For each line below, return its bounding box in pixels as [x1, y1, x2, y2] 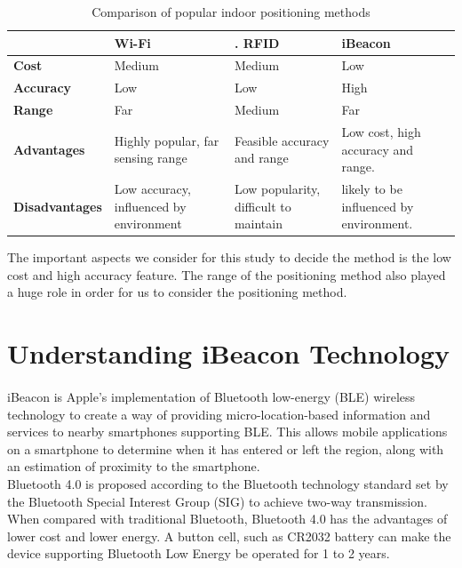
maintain [234, 214, 283, 233]
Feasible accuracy [234, 131, 330, 149]
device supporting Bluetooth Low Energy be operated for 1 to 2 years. [7, 544, 390, 563]
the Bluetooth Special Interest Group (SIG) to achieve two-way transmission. [7, 492, 427, 510]
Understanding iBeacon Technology [7, 335, 450, 372]
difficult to [234, 196, 291, 215]
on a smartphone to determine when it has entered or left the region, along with [7, 439, 444, 458]
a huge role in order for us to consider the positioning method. [7, 283, 347, 301]
